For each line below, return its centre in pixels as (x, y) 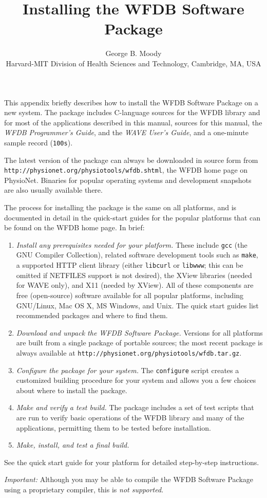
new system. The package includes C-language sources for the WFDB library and (132, 112)
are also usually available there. (53, 190)
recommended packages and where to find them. (92, 315)
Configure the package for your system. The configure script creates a (128, 370)
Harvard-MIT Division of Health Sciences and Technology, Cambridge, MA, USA (133, 63)
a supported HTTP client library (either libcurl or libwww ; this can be (130, 265)
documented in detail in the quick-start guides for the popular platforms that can (132, 217)
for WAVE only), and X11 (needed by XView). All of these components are (135, 285)
